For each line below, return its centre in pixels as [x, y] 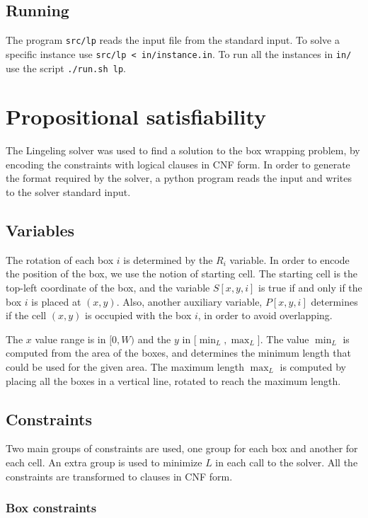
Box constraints [51, 508]
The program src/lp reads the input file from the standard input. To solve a [173, 40]
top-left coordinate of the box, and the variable [108, 288]
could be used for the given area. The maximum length [125, 367]
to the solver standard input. [68, 192]
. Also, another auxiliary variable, [189, 301]
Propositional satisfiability [136, 116]
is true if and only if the [310, 288]
